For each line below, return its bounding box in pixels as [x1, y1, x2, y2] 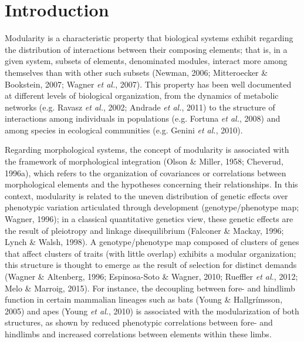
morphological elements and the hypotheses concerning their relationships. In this [5, 178, 298, 190]
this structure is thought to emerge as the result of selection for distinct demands [5, 259, 297, 271]
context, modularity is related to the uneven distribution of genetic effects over [5, 189, 288, 202]
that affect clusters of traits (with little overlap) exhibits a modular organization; [5, 247, 296, 259]
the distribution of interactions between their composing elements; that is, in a [5, 43, 288, 55]
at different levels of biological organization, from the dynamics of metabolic [5, 89, 279, 102]
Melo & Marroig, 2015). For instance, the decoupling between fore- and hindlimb [5, 281, 295, 294]
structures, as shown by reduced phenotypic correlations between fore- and [5, 316, 273, 328]
